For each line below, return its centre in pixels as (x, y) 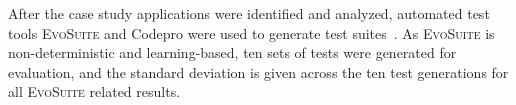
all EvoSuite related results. (94, 91)
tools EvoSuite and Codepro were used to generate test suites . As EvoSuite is (251, 32)
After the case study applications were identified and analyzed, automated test (249, 13)
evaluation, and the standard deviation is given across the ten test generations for (258, 71)
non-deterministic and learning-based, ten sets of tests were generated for (232, 52)
